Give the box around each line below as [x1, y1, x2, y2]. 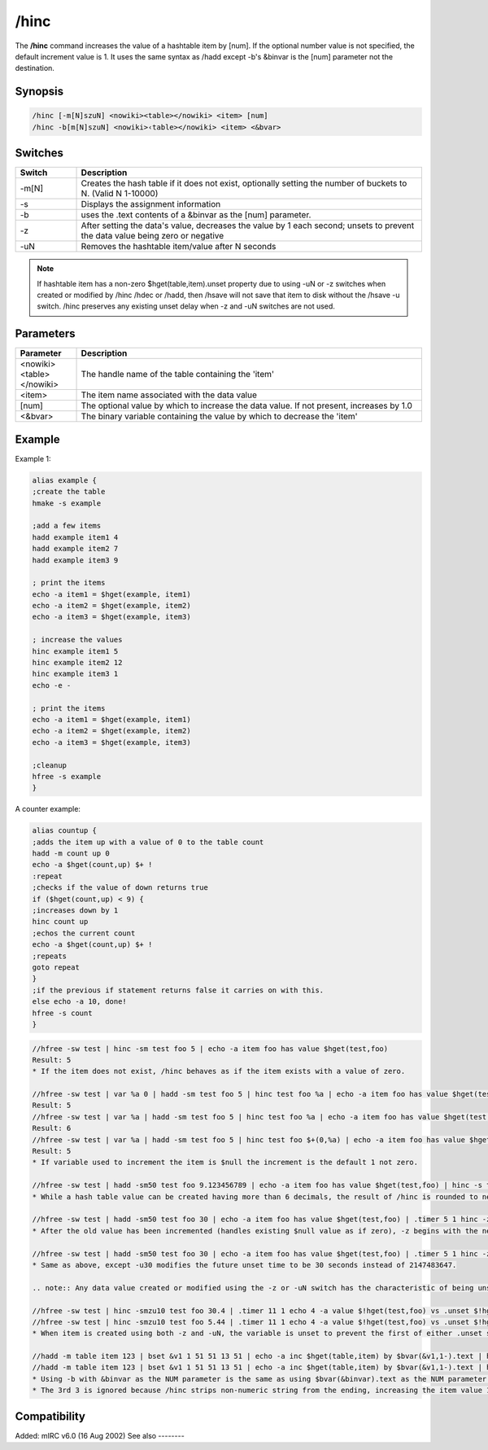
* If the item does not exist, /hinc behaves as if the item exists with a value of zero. [32, 1067, 406, 1076]
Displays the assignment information [81, 199, 221, 210]
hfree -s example [32, 772, 102, 781]
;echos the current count [32, 928, 136, 938]
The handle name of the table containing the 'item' [81, 369, 275, 380]
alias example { [32, 475, 98, 484]
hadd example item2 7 [32, 544, 119, 554]
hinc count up [32, 917, 89, 927]
